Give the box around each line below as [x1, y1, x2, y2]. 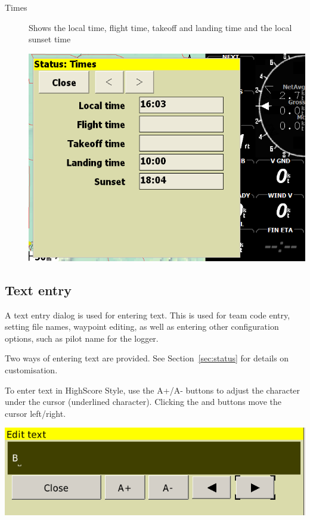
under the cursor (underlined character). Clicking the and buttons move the [5, 395, 281, 408]
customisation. [5, 363, 58, 376]
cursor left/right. [5, 407, 66, 419]
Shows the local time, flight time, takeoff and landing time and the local [29, 21, 292, 33]
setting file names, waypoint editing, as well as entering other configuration [5, 320, 279, 333]
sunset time [29, 33, 71, 45]
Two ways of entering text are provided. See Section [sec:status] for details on [5, 352, 289, 364]
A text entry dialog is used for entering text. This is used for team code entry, [5, 308, 290, 321]
